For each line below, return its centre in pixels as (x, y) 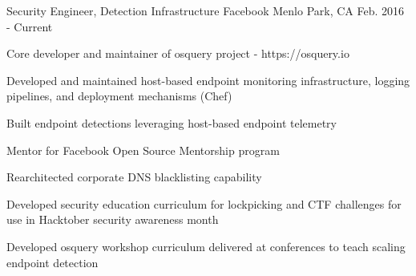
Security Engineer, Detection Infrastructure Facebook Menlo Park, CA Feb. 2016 (206, 10)
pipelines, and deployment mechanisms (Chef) (119, 96)
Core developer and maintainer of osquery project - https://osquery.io (178, 53)
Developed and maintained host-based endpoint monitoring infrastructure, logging (208, 80)
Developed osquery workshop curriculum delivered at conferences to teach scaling (206, 246)
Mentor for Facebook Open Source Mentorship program (143, 150)
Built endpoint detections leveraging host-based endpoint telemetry (172, 122)
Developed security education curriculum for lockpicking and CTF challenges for (204, 203)
